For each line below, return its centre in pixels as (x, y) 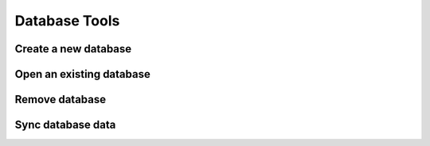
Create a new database (73, 49)
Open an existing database (82, 74)
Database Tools (67, 21)
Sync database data (65, 125)
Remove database (61, 100)
